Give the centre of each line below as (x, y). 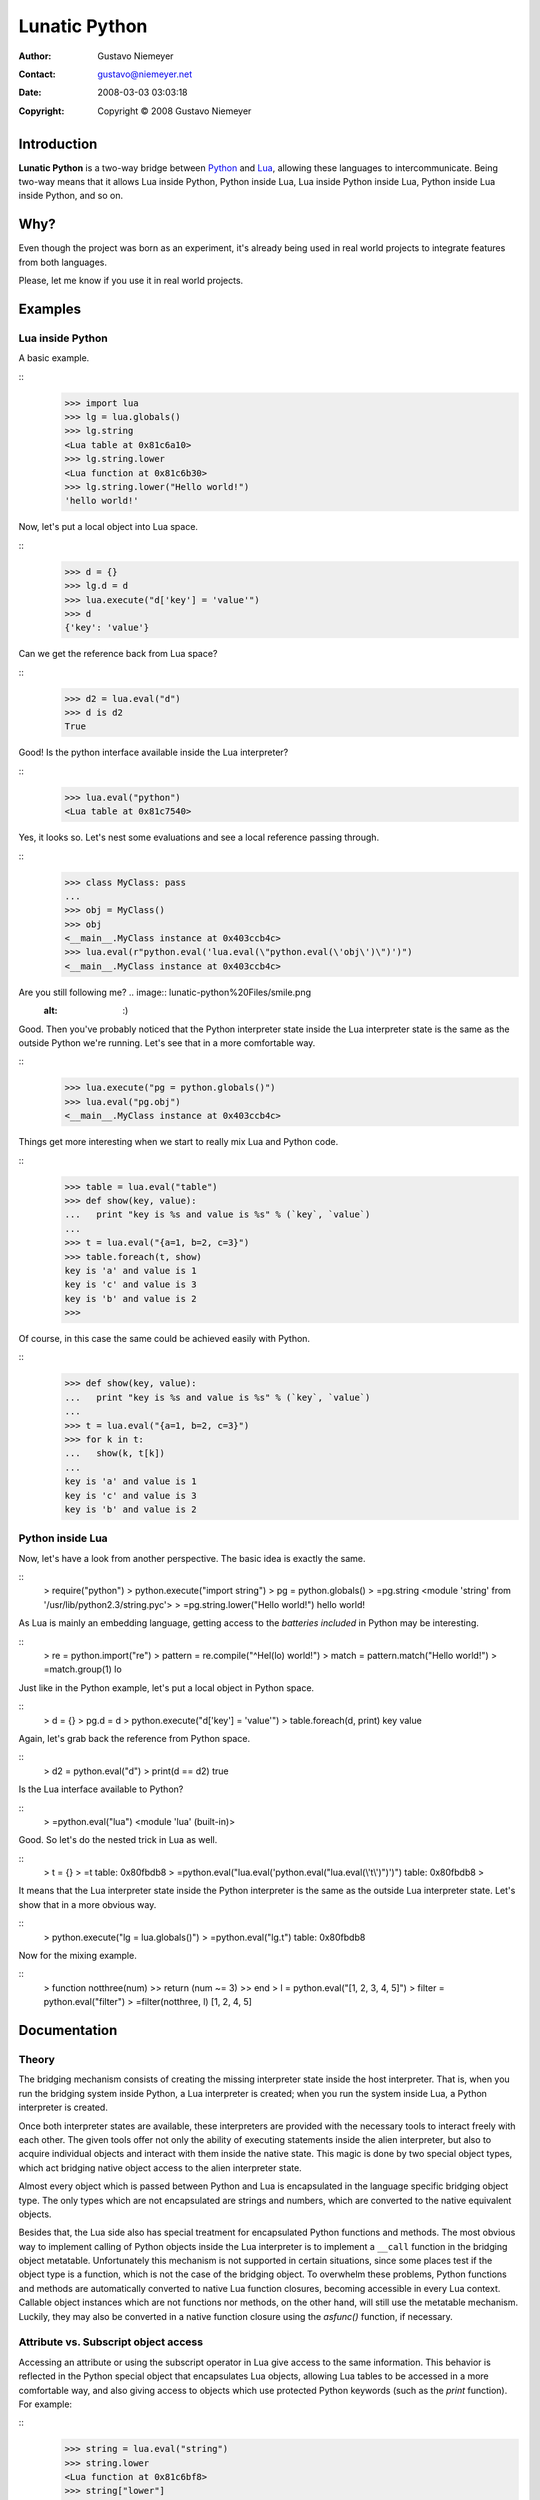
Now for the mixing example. (77, 1956)
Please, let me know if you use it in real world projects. (131, 281)
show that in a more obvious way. (87, 1904)
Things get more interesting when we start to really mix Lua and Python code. (178, 1142)
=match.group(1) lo (82, 1669)
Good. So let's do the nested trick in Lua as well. (118, 1840)
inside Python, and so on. (71, 196)
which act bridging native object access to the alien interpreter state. (160, 2167)
